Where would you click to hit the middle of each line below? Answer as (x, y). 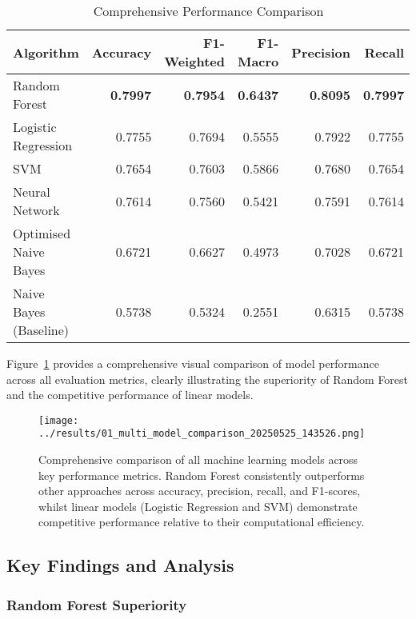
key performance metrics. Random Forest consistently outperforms (202, 475)
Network (36, 210)
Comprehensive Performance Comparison (208, 11)
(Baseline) (41, 330)
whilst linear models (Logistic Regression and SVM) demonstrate (198, 506)
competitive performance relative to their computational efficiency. (202, 522)
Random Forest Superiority (97, 604)
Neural (32, 192)
